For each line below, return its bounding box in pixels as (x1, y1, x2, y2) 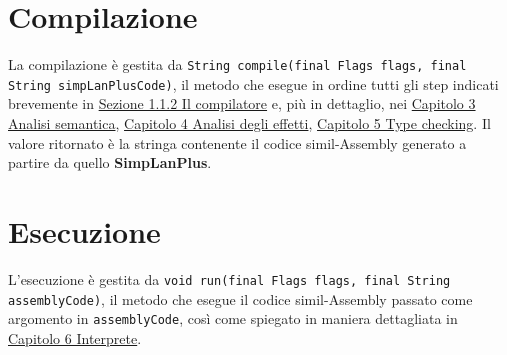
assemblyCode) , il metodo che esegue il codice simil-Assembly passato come (8, 288, 473, 309)
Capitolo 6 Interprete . (8, 327, 142, 348)
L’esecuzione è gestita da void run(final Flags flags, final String (8, 268, 451, 289)
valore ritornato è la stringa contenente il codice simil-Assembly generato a (8, 132, 467, 153)
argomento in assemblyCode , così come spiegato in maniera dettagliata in (8, 308, 458, 329)
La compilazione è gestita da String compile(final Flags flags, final (8, 54, 467, 75)
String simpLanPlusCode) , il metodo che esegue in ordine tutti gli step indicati (8, 73, 499, 94)
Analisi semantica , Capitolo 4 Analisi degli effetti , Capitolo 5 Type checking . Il (8, 113, 491, 134)
